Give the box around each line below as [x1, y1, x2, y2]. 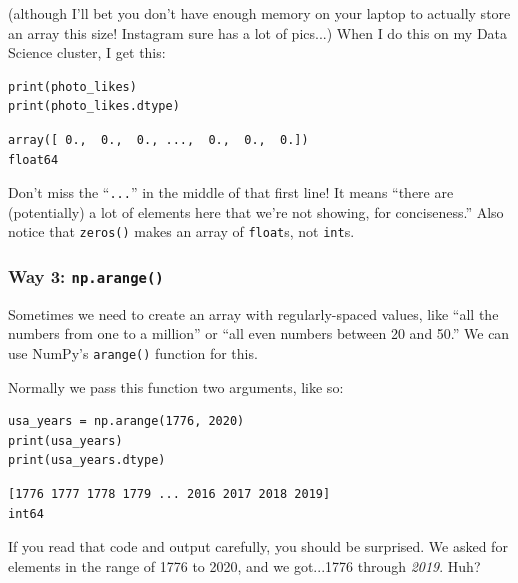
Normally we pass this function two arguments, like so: [8, 376, 344, 397]
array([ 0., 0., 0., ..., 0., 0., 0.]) [8, 132, 309, 147]
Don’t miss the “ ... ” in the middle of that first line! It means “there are [8, 182, 454, 203]
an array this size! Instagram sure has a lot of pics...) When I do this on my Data [8, 22, 508, 43]
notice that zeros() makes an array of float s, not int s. [8, 221, 355, 242]
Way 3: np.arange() [8, 263, 164, 288]
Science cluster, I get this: [8, 42, 166, 63]
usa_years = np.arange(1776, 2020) [8, 414, 245, 429]
